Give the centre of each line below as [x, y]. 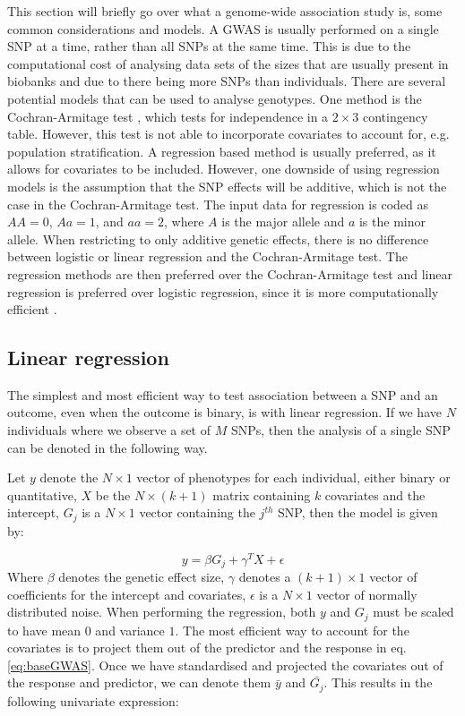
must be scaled [413, 612]
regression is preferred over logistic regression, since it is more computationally [223, 291]
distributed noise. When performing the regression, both [162, 612]
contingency [396, 116]
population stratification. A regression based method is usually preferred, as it [222, 151]
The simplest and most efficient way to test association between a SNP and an [223, 394]
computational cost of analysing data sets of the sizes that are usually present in [228, 63]
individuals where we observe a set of [109, 430]
